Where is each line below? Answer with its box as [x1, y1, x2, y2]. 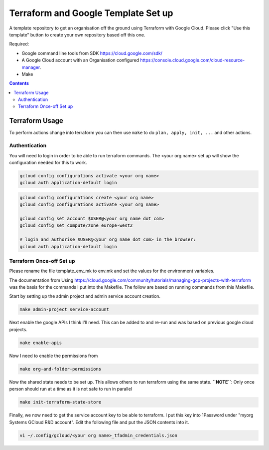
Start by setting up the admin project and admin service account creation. [9, 293, 161, 299]
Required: [9, 41, 29, 47]
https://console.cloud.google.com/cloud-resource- [140, 57, 245, 63]
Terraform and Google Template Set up [9, 7, 173, 18]
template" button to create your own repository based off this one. [9, 31, 145, 37]
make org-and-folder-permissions [19, 366, 102, 372]
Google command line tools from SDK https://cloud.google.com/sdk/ [21, 50, 163, 56]
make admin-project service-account [19, 307, 110, 312]
